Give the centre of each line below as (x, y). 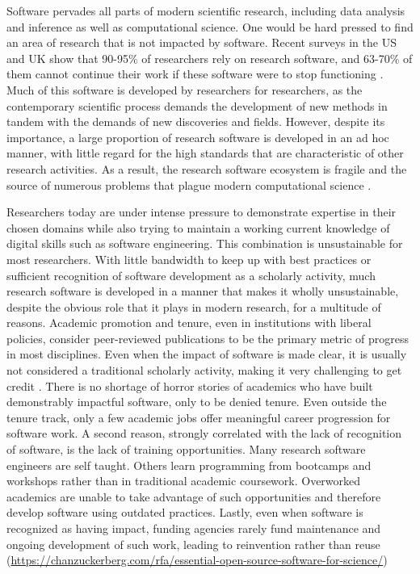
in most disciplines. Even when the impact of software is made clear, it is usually (207, 354)
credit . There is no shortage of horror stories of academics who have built (190, 385)
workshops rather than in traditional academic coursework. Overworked (184, 481)
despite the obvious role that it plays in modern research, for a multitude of (194, 306)
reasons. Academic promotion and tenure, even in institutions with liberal (189, 323)
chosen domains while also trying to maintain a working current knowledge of (198, 227)
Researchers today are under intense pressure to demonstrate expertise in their (202, 212)
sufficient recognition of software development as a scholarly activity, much (191, 275)
